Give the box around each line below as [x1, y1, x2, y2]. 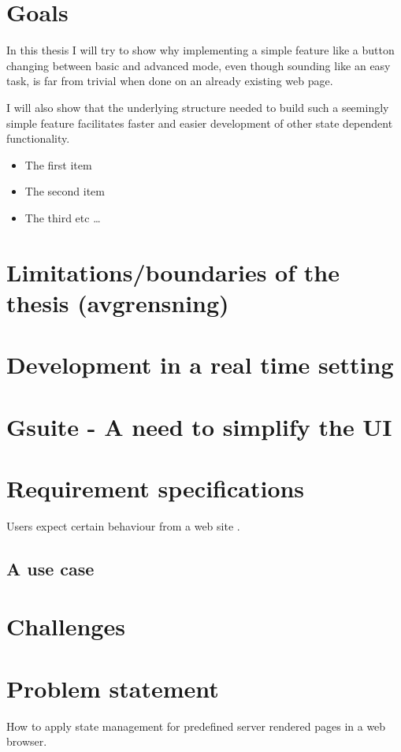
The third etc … [24, 209, 101, 225]
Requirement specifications [6, 471, 305, 504]
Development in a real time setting [6, 348, 394, 381]
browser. [6, 733, 47, 750]
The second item [24, 183, 105, 199]
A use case [6, 556, 95, 580]
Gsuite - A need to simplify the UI [6, 410, 392, 442]
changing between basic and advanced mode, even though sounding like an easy [6, 57, 391, 73]
